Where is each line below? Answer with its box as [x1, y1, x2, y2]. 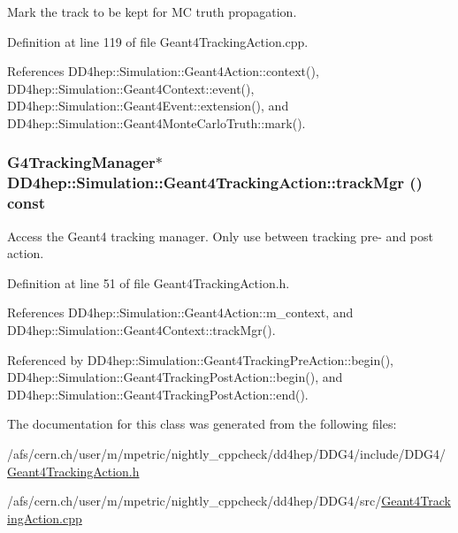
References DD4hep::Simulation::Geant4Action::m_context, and [7, 303, 354, 322]
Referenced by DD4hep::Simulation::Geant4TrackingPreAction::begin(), [7, 350, 394, 369]
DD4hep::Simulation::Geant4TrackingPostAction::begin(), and [7, 368, 343, 386]
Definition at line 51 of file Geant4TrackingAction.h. [7, 273, 290, 292]
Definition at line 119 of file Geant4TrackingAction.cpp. [7, 32, 309, 50]
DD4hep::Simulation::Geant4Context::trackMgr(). [7, 321, 276, 339]
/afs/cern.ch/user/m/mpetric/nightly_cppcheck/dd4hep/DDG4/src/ [7, 491, 382, 510]
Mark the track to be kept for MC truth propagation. [7, 3, 297, 20]
